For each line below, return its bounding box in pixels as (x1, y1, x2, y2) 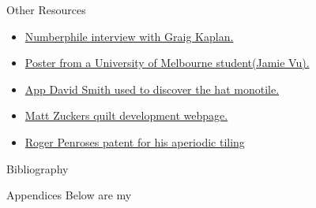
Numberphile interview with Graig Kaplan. (24, 28, 234, 44)
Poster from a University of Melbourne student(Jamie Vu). (24, 54, 310, 71)
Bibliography (6, 160, 69, 176)
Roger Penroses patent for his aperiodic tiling (24, 133, 245, 150)
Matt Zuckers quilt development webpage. (24, 107, 228, 124)
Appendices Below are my (6, 187, 132, 203)
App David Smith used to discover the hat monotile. (24, 80, 280, 97)
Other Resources (6, 2, 86, 17)
